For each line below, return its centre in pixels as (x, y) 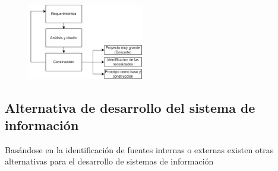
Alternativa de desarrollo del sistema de (130, 107)
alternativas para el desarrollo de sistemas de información (109, 161)
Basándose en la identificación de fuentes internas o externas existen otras (139, 149)
